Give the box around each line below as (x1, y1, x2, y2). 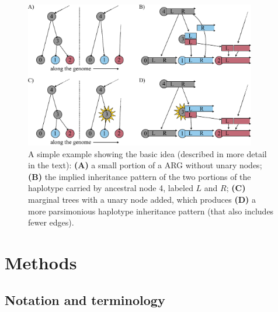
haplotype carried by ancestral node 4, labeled (28, 182, 193, 194)
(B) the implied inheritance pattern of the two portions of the (28, 170, 251, 182)
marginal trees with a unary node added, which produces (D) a (28, 193, 256, 206)
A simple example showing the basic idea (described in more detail (28, 147, 267, 160)
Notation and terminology (5, 290, 165, 308)
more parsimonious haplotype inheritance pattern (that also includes (28, 204, 274, 217)
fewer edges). (28, 216, 74, 228)
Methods (5, 251, 77, 275)
